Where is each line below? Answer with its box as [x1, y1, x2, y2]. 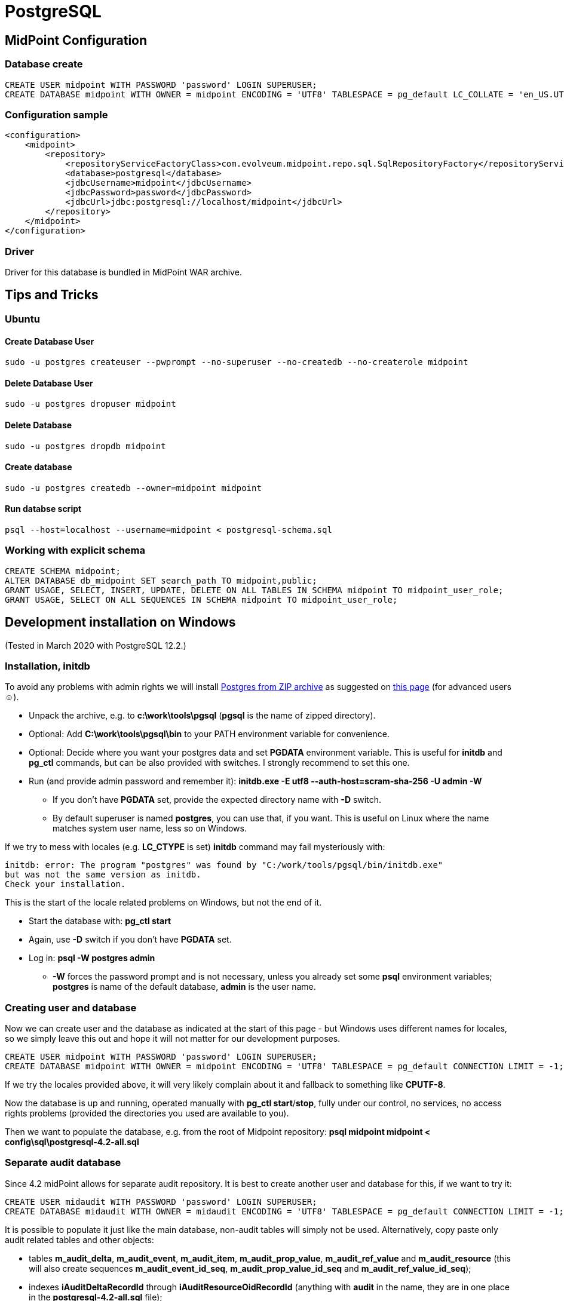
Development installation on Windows [5, 615, 236, 630]
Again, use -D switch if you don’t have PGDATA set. [29, 934, 232, 945]
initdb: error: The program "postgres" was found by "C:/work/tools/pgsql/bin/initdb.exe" [5, 860, 443, 870]
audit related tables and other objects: [5, 1234, 154, 1245]
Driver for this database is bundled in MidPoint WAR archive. [5, 267, 242, 278]
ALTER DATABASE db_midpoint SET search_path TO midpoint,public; [5, 575, 317, 585]
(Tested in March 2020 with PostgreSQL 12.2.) [5, 640, 186, 650]
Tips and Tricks [5, 287, 99, 303]
